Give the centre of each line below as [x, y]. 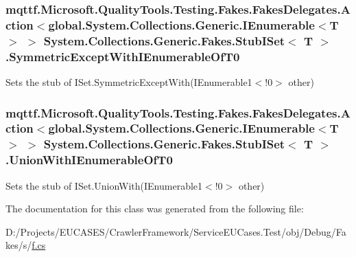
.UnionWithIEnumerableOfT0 [89, 160]
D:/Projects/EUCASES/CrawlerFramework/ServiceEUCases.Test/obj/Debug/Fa [176, 231]
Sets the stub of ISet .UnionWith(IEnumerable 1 [104, 185]
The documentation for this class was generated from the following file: [155, 209]
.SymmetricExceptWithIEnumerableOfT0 [123, 56]
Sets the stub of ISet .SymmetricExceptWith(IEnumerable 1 [129, 81]
